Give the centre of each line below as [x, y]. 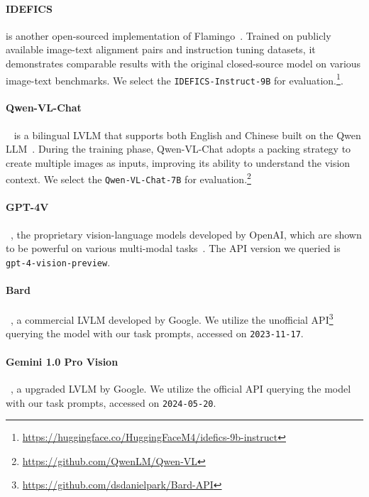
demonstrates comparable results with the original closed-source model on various [183, 63]
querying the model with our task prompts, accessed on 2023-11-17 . [155, 333]
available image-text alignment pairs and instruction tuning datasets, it [161, 49]
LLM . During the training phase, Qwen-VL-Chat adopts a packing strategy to [178, 149]
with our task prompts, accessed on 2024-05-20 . [111, 402]
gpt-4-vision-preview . [58, 262]
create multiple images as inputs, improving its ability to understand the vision [178, 162]
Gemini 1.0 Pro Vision [62, 361]
